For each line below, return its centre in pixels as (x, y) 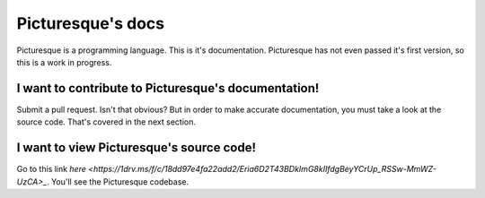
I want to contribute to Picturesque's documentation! (168, 88)
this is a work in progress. (64, 62)
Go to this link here (52, 169)
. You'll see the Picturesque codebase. (118, 181)
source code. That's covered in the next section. (106, 122)
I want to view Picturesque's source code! (136, 148)
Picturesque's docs (91, 23)
